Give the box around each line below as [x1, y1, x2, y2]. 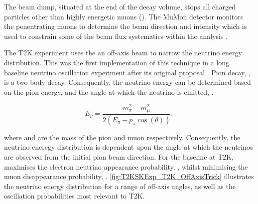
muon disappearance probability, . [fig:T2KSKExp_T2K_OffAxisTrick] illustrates [4, 171, 254, 182]
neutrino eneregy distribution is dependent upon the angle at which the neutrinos [4, 142, 253, 152]
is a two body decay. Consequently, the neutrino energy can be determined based [4, 77, 251, 87]
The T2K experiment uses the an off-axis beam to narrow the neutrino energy [4, 47, 242, 58]
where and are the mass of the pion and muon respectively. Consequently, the [4, 132, 241, 142]
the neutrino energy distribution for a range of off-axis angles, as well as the [4, 181, 236, 191]
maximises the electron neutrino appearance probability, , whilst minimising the [4, 161, 248, 172]
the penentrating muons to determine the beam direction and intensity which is [4, 21, 247, 31]
